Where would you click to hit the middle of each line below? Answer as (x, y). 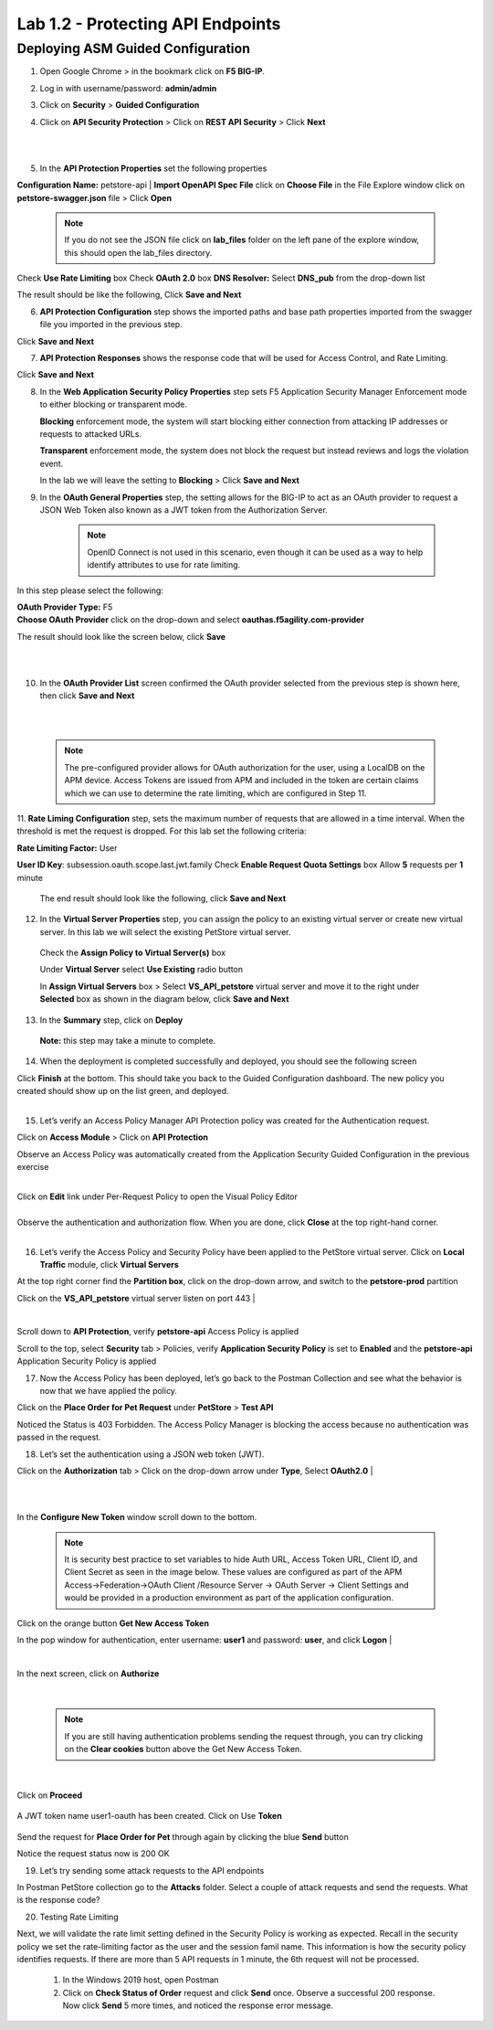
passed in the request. (59, 1437)
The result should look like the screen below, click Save (121, 636)
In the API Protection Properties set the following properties (153, 168)
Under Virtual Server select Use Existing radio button (142, 970)
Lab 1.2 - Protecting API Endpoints (149, 24)
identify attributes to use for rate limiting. (164, 565)
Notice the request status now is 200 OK (93, 1854)
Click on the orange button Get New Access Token (113, 1623)
